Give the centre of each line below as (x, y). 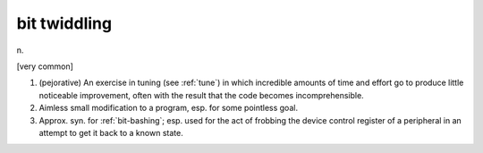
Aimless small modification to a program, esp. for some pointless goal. (169, 108)
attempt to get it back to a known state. (111, 132)
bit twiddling (64, 23)
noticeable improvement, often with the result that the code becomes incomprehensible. (201, 95)
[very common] (45, 66)
